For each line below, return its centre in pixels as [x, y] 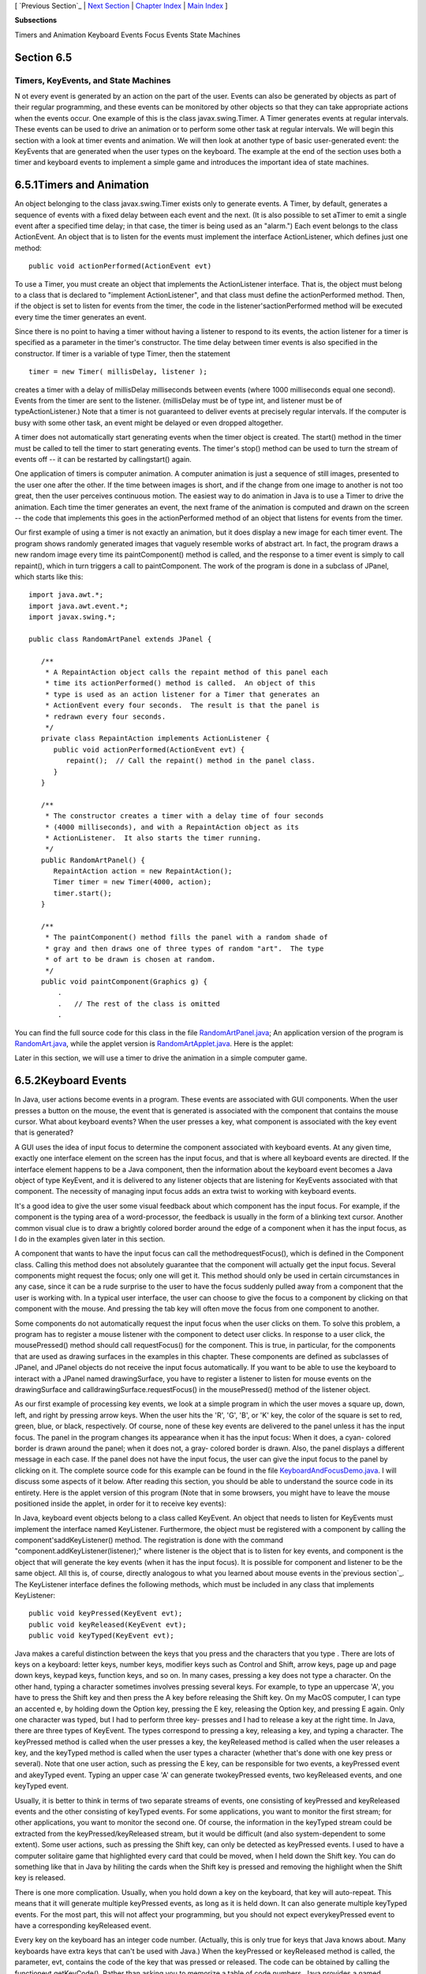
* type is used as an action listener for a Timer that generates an [182, 694]
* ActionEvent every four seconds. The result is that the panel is [182, 706]
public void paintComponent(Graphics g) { [124, 981]
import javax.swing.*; [73, 617]
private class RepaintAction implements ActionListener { [155, 739]
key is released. [40, 1878]
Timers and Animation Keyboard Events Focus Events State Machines [127, 35]
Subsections [36, 21]
